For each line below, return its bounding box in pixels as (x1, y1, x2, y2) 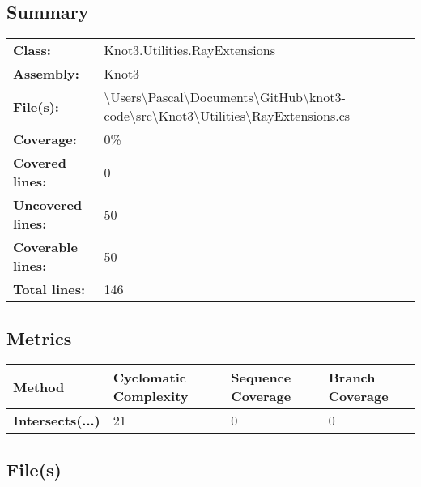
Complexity (113, 387, 189, 406)
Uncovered (13, 195, 83, 215)
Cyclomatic (113, 368, 186, 387)
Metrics (6, 325, 72, 350)
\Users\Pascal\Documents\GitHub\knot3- (104, 88, 346, 107)
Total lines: (13, 280, 86, 299)
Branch (328, 368, 376, 387)
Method (13, 377, 65, 396)
